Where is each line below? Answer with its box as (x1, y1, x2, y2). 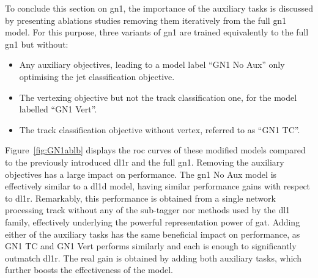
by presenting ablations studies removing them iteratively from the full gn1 (5, 13, 287, 26)
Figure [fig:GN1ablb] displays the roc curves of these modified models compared (5, 144, 306, 156)
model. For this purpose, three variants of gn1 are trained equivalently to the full (5, 26, 309, 38)
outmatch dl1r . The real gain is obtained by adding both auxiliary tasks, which (5, 251, 301, 264)
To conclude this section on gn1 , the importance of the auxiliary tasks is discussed (5, 2, 313, 14)
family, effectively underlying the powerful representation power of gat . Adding (5, 215, 300, 228)
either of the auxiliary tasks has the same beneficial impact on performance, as (5, 227, 300, 240)
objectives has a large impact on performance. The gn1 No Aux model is (5, 167, 277, 180)
